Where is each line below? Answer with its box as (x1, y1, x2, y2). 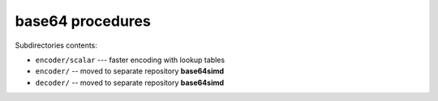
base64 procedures (15, 12, 152, 30)
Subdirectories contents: (15, 40, 97, 50)
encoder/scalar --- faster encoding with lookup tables (35, 55, 225, 65)
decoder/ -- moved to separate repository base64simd (35, 78, 225, 87)
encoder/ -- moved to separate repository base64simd (35, 66, 225, 76)
